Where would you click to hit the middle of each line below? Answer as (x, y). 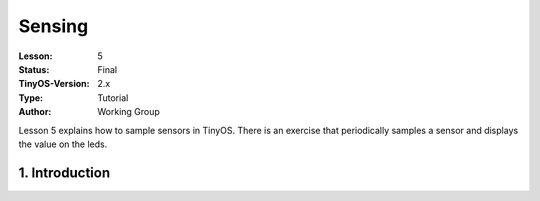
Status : (34, 69)
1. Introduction (64, 172)
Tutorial (113, 97)
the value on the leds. (63, 144)
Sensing (53, 26)
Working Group (128, 112)
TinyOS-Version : (54, 84)
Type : (31, 97)
